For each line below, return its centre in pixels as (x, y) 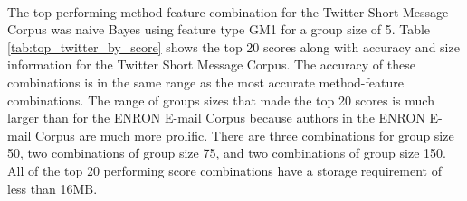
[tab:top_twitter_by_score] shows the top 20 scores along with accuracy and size (233, 46)
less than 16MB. (52, 188)
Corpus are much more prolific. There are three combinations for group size (245, 135)
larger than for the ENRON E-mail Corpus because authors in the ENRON (216, 118)
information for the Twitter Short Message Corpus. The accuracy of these (211, 64)
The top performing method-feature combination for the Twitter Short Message (228, 11)
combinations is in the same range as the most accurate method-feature (205, 82)
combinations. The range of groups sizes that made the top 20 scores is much (221, 100)
